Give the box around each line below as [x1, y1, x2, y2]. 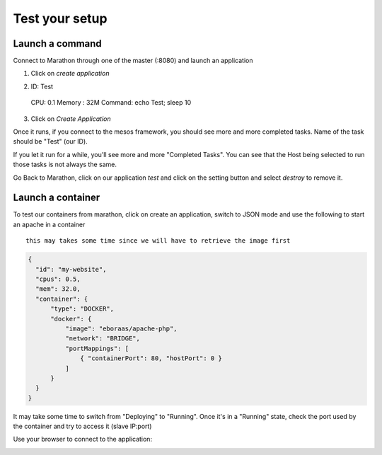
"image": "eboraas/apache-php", [64, 324, 178, 333]
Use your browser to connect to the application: [13, 435, 152, 444]
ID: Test [30, 82, 53, 91]
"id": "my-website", [35, 265, 107, 273]
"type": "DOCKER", [50, 305, 115, 313]
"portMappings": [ [64, 344, 129, 352]
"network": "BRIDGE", [64, 335, 141, 342]
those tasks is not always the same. [13, 160, 117, 169]
